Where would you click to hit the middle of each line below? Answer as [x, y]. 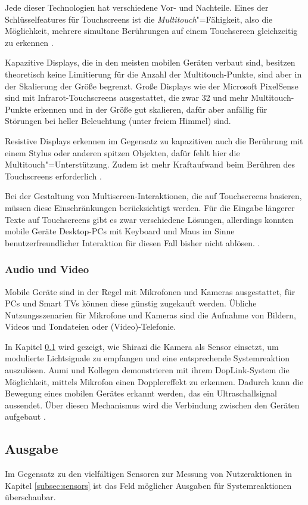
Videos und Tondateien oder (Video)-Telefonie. [91, 326]
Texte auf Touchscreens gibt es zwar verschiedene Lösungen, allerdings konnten [149, 219]
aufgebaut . [25, 416]
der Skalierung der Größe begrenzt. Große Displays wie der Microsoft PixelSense [152, 86]
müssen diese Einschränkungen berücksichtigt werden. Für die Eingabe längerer [150, 207]
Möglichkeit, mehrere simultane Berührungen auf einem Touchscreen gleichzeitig [151, 31]
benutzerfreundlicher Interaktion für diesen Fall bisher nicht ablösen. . [133, 242]
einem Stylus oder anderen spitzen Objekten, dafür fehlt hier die [122, 152]
